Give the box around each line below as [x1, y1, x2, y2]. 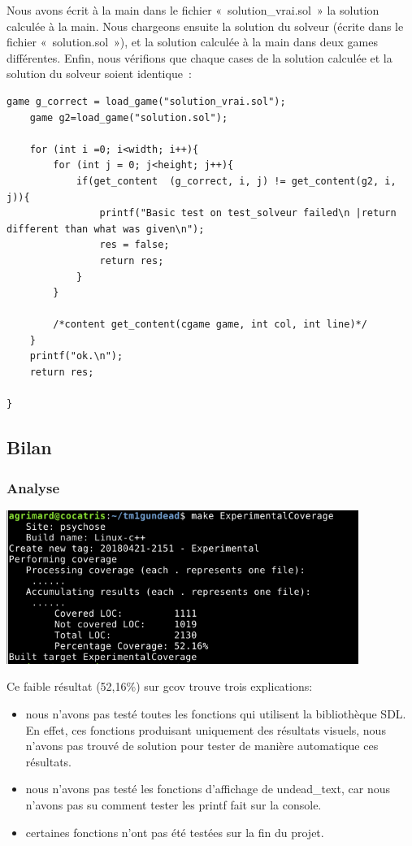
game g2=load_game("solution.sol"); [29, 111, 228, 124]
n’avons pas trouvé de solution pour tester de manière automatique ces [25, 737, 379, 754]
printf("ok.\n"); [29, 350, 124, 362]
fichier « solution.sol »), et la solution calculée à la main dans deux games [7, 33, 378, 50]
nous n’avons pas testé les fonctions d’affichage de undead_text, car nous [25, 780, 390, 797]
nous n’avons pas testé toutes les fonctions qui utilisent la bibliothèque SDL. [25, 705, 406, 722]
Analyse [7, 477, 60, 497]
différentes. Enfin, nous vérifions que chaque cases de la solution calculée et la [7, 49, 392, 66]
